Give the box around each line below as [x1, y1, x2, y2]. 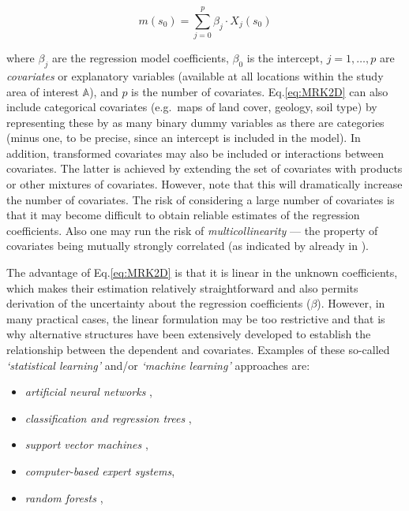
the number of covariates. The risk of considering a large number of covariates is [6, 191, 395, 207]
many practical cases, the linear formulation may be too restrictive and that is [6, 310, 385, 326]
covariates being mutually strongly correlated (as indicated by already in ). [6, 237, 369, 254]
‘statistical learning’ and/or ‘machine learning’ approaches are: [6, 356, 310, 373]
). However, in [317, 295, 385, 311]
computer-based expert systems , [24, 462, 175, 479]
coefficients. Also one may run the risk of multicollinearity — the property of [6, 222, 378, 238]
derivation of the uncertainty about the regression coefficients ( [6, 295, 311, 311]
